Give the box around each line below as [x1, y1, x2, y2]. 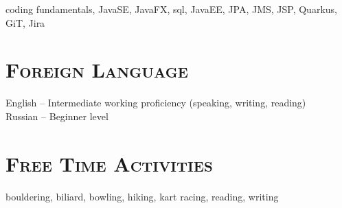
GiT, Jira [5, 15, 45, 30]
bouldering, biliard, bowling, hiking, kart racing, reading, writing [5, 189, 279, 203]
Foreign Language [5, 56, 188, 84]
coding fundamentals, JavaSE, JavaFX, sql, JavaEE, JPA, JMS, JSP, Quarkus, [5, 2, 337, 16]
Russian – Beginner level [5, 108, 109, 123]
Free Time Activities [5, 149, 213, 177]
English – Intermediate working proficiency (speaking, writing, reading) [5, 95, 306, 110]
